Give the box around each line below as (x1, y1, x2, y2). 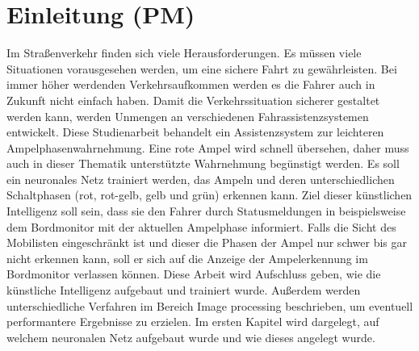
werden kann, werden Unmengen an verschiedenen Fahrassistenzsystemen (6, 107, 369, 124)
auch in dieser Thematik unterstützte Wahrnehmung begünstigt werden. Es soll (6, 155, 400, 172)
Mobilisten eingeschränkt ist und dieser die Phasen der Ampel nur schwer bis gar (6, 234, 408, 251)
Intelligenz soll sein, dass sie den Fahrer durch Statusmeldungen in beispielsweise (6, 203, 406, 219)
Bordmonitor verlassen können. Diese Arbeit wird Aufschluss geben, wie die (6, 265, 381, 282)
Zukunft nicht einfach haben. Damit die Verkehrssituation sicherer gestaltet (6, 91, 380, 108)
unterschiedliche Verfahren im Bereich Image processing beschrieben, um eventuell (6, 297, 413, 314)
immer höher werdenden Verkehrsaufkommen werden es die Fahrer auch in (6, 76, 375, 93)
